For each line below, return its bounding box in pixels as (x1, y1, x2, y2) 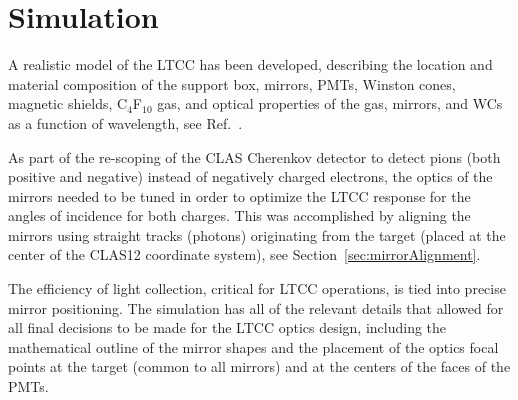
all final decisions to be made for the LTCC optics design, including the (8, 317, 447, 338)
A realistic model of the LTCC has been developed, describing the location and (8, 54, 493, 75)
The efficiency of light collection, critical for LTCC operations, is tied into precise (8, 278, 506, 299)
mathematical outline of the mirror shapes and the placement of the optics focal (8, 336, 499, 357)
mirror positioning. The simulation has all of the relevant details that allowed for (8, 297, 504, 318)
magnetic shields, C (8, 93, 128, 114)
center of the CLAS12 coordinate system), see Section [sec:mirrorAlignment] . (8, 244, 481, 265)
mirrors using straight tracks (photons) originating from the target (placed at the (8, 224, 506, 245)
